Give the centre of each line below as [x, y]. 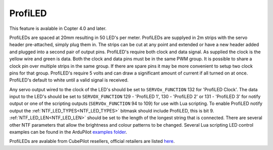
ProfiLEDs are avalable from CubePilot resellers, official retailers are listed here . [92, 141]
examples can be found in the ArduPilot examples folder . [68, 132]
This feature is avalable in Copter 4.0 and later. [58, 28]
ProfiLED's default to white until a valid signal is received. [69, 80]
